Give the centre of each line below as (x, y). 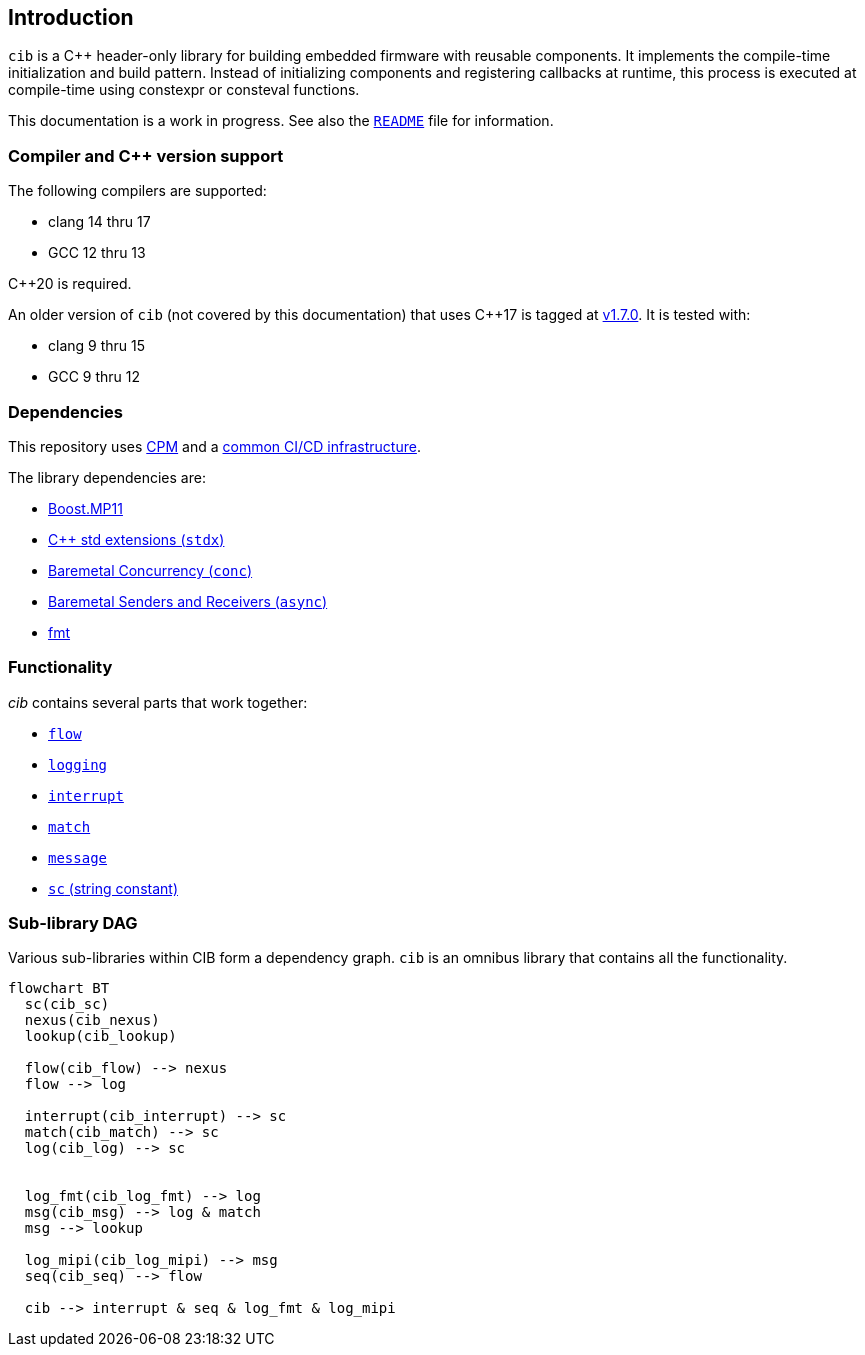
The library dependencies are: (107, 477)
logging (78, 764)
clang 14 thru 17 (99, 222)
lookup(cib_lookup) (100, 1036)
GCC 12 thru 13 (97, 253)
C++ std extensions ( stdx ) (136, 539)
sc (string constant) (113, 888)
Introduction (71, 17)
